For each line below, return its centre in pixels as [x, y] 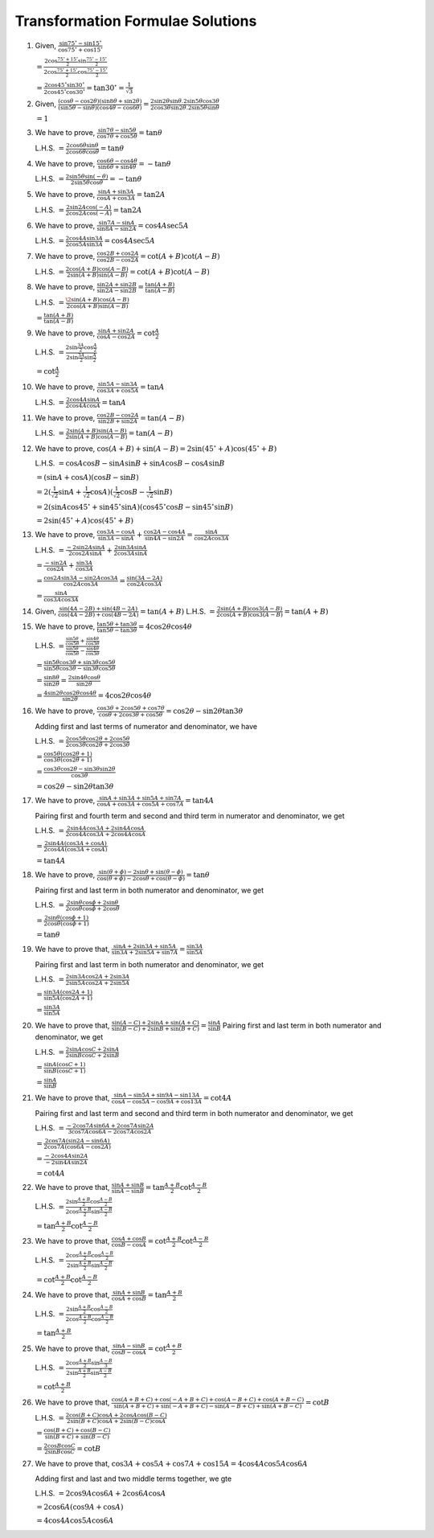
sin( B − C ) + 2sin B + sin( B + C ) [156, 1029]
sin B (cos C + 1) [65, 1071]
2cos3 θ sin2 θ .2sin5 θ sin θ [185, 108]
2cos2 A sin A [86, 554]
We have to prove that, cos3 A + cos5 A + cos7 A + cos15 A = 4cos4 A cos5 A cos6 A [172, 1464]
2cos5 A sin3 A [84, 244]
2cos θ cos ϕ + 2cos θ [92, 908]
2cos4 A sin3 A [84, 238]
